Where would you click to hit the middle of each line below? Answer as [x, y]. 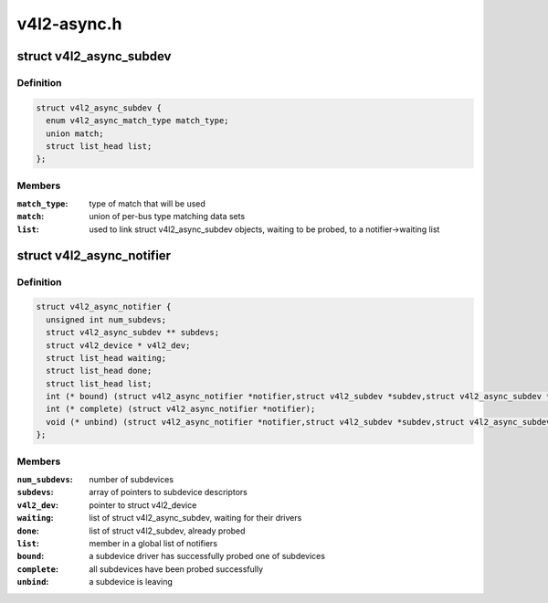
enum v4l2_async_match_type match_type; [137, 121]
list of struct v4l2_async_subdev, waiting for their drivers [195, 518]
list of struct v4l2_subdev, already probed [167, 531]
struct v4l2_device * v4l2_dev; [118, 345]
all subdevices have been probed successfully [176, 569]
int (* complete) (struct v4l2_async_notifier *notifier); [181, 409]
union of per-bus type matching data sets [167, 217]
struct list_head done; [99, 371]
